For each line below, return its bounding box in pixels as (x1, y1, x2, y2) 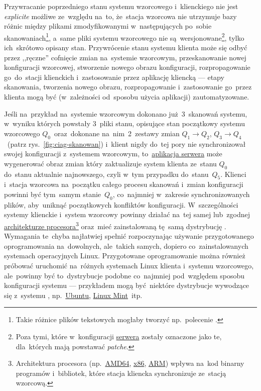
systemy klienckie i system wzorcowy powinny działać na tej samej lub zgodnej (4, 209, 250, 220)
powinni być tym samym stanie (4, 188, 101, 199)
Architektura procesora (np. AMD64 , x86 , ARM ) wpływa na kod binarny (16, 358, 244, 368)
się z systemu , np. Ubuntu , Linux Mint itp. (4, 289, 143, 300)
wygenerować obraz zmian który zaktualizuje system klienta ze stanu (4, 158, 217, 168)
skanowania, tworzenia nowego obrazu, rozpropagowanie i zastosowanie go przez (4, 81, 252, 92)
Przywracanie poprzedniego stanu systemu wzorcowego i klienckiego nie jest (4, 1, 238, 11)
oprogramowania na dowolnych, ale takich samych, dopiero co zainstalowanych (4, 240, 248, 251)
